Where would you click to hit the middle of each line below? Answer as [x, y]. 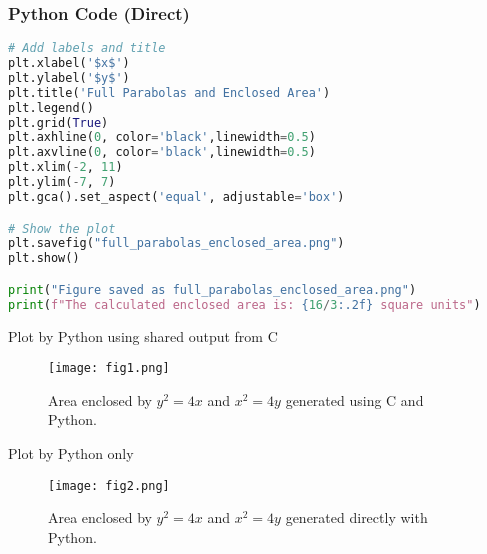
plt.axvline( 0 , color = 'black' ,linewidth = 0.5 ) [162, 152]
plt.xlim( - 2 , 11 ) [65, 167]
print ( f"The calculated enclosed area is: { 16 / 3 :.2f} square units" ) [244, 304]
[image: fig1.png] [109, 368]
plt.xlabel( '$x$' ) [69, 63]
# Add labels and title [87, 48]
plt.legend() [51, 107]
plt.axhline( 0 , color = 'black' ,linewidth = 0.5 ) [162, 137]
